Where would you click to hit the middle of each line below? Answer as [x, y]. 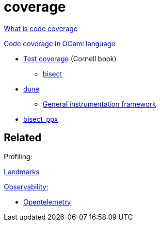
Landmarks [22, 171]
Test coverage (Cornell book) [70, 58]
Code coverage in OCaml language [60, 43]
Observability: [26, 187]
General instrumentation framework [99, 104]
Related [23, 138]
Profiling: [18, 156]
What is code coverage [41, 28]
